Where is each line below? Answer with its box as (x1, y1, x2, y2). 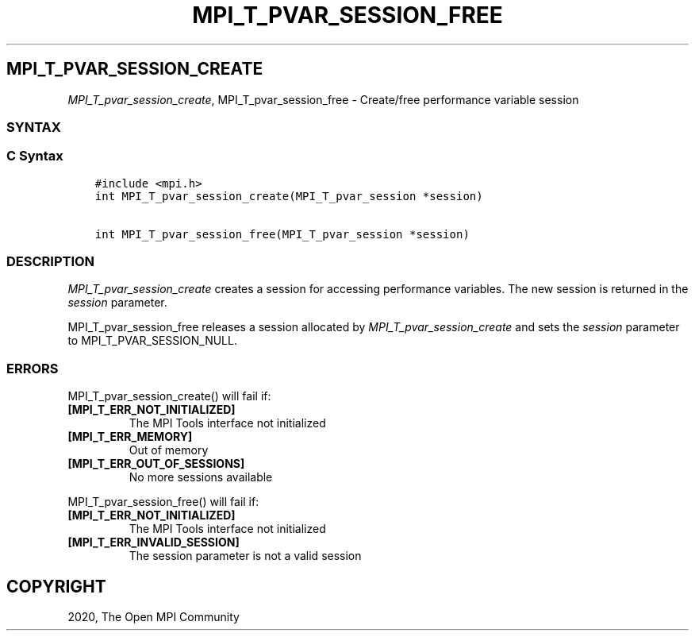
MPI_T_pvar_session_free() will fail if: (67, 495, 259, 509)
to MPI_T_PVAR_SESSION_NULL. (67, 334, 237, 348)
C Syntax (6, 148, 63, 164)
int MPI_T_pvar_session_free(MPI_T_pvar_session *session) (94, 227, 470, 241)
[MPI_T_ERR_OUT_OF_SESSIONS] (67, 457, 245, 471)
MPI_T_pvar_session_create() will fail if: (67, 389, 271, 403)
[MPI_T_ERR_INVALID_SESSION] (67, 535, 240, 550)
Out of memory (129, 443, 209, 457)
